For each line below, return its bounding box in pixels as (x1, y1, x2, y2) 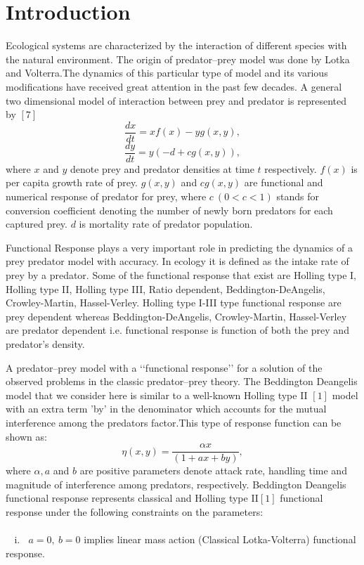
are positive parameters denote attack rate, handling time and (79, 463, 347, 478)
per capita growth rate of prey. (6, 175, 138, 190)
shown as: (6, 429, 47, 443)
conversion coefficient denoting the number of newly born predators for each (6, 202, 333, 217)
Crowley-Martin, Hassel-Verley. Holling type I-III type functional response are (6, 295, 342, 310)
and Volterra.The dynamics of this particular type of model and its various (6, 65, 328, 80)
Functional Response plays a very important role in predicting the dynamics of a (6, 240, 353, 254)
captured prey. (6, 216, 67, 231)
